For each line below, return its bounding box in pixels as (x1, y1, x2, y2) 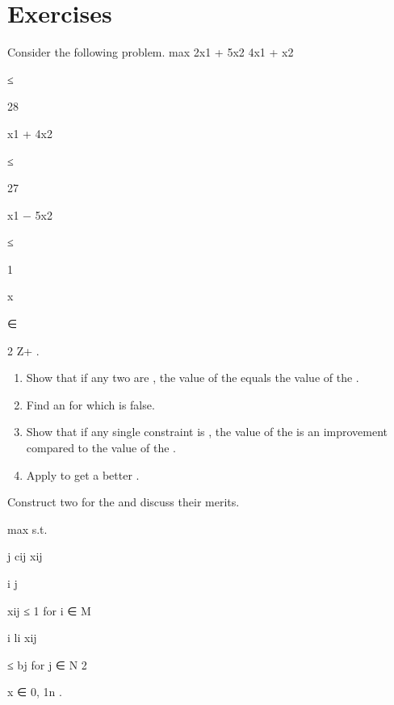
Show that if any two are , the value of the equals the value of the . (26, 369, 359, 386)
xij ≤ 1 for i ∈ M (7, 602, 91, 619)
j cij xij (7, 548, 43, 564)
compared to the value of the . (26, 439, 176, 456)
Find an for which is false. (26, 396, 155, 413)
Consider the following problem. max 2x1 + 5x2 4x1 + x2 (7, 44, 294, 61)
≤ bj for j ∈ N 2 (7, 656, 87, 673)
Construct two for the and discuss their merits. (7, 493, 240, 510)
